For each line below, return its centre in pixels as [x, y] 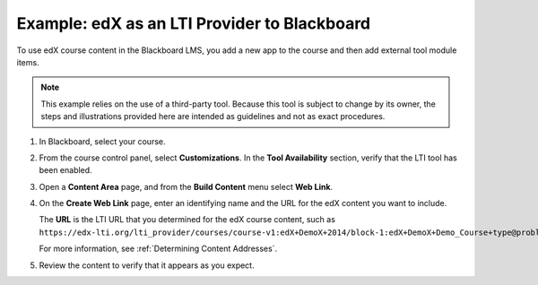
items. [28, 62]
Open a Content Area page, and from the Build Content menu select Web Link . [186, 186]
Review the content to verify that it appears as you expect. [147, 265]
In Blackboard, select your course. [102, 141]
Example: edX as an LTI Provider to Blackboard [194, 23]
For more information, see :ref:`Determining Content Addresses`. [158, 249]
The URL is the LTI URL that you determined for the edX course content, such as [187, 220]
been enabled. [66, 170]
